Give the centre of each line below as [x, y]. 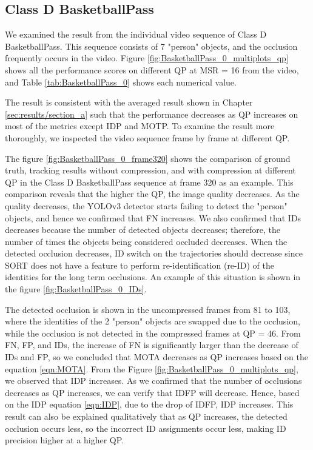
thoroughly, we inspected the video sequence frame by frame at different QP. [147, 137]
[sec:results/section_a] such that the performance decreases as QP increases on [152, 114]
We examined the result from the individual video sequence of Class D [136, 34]
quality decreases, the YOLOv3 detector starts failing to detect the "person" [146, 205]
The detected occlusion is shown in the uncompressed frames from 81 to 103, [148, 309]
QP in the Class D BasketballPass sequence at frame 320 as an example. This [149, 182]
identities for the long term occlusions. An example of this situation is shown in [153, 277]
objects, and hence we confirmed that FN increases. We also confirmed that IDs [153, 217]
